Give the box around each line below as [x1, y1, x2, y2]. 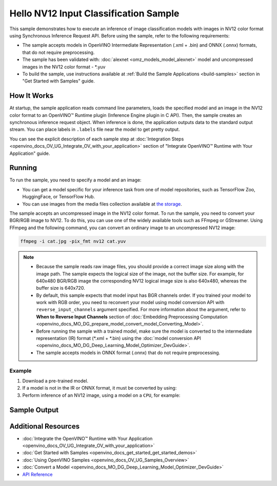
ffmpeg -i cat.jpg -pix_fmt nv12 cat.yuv [20, 238, 126, 244]
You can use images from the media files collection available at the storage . [22, 200, 182, 207]
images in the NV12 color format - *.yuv [22, 64, 106, 70]
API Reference [22, 471, 53, 477]
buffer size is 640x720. [36, 285, 85, 291]
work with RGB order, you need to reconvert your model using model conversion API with [36, 299, 225, 306]
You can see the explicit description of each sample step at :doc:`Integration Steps [9, 136, 184, 142]
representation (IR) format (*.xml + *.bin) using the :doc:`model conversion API [36, 335, 201, 341]
